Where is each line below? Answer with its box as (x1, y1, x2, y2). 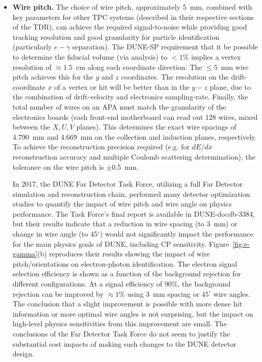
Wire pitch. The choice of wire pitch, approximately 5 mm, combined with (12, 2, 252, 12)
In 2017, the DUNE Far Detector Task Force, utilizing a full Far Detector (12, 178, 243, 189)
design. (12, 348, 34, 359)
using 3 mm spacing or (127, 288, 200, 299)
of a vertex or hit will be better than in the (54, 81, 189, 92)
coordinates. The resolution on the (121, 71, 229, 82)
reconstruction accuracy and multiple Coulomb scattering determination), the (12, 151, 255, 162)
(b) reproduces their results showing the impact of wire (37, 248, 210, 259)
